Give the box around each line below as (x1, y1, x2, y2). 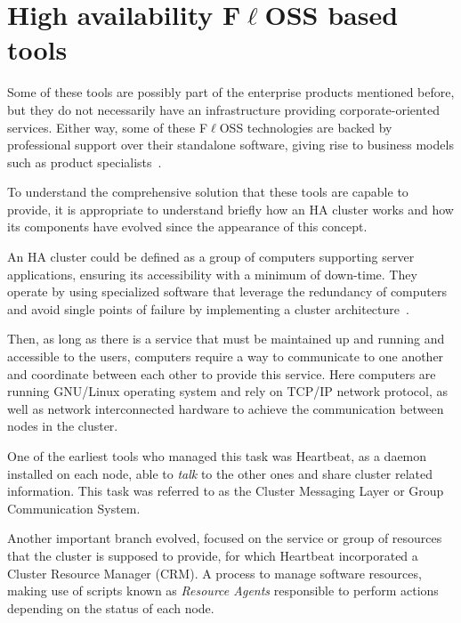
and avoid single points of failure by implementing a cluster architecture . (7, 299, 409, 318)
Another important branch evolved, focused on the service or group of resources (7, 529, 442, 547)
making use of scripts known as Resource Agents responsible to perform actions (7, 581, 439, 600)
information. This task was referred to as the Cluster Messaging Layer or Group (7, 481, 444, 500)
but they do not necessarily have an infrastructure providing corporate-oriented (7, 100, 440, 118)
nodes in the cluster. (7, 417, 118, 435)
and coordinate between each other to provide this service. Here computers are (7, 364, 436, 383)
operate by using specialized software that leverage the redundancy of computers (7, 282, 447, 301)
